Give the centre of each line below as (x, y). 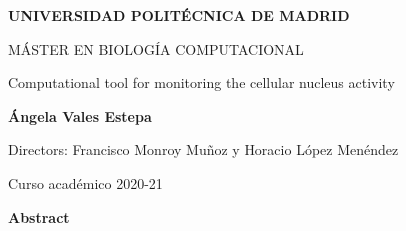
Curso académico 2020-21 (85, 182)
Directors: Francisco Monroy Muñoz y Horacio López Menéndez (203, 149)
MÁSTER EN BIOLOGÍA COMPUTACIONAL (156, 48)
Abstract (39, 216)
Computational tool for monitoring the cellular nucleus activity (201, 82)
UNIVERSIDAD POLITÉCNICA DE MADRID (179, 15)
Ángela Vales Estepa (80, 115)
